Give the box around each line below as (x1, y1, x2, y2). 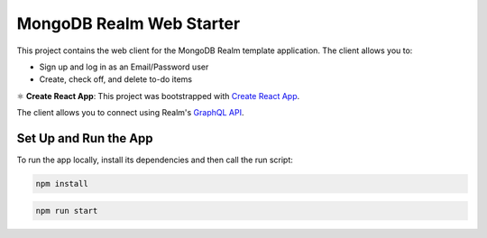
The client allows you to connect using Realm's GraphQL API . (16, 107, 244, 118)
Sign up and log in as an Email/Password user (39, 61, 209, 72)
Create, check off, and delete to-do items (39, 74, 193, 85)
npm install (35, 178, 89, 188)
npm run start (35, 206, 98, 215)
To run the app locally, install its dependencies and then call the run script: (16, 154, 293, 166)
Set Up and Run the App (16, 131, 153, 146)
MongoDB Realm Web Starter (16, 14, 241, 33)
